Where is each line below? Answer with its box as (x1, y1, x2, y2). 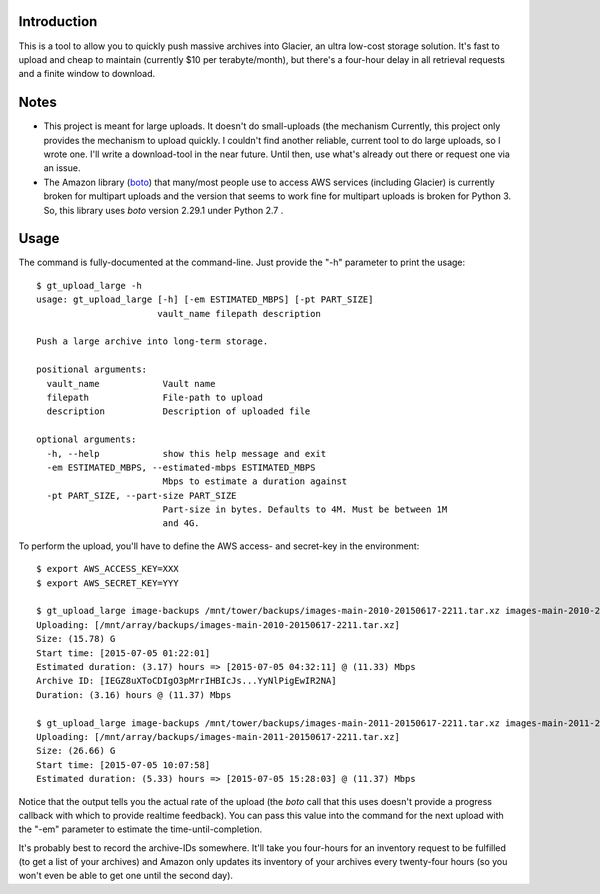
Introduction (18, 13, 98, 30)
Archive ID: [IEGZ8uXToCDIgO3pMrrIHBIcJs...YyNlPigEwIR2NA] (36, 675, 337, 687)
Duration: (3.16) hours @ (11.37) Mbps (36, 689, 232, 700)
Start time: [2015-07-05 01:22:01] (36, 647, 211, 659)
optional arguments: (36, 434, 137, 445)
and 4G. (162, 518, 200, 529)
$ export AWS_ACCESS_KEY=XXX (36, 563, 179, 575)
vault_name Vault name (46, 378, 216, 389)
